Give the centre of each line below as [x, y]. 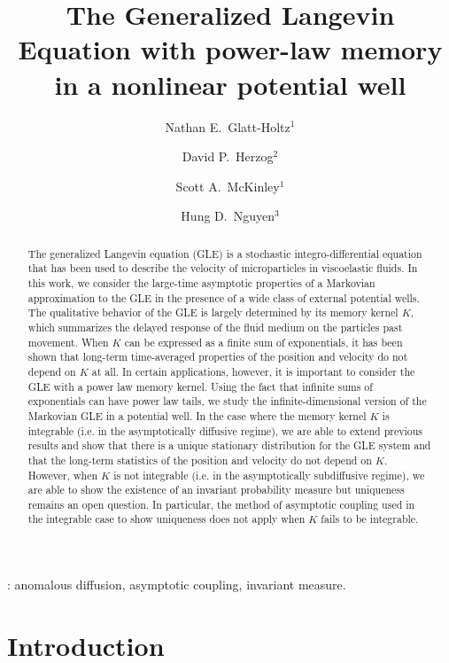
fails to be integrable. [370, 519]
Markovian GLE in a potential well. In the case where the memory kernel [197, 415]
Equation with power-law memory [230, 49]
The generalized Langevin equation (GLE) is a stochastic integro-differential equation [225, 253]
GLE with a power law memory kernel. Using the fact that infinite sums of [200, 386]
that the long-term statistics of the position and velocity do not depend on [200, 460]
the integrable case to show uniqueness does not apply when [166, 519]
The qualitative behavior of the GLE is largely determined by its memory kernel [213, 312]
